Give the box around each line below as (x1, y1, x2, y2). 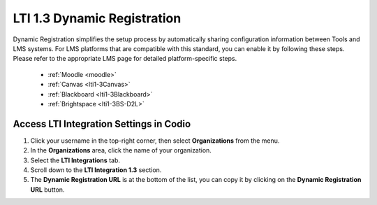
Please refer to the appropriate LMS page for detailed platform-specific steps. (13, 55, 237, 63)
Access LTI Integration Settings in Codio (13, 118, 191, 129)
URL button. (30, 185, 65, 194)
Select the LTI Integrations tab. (30, 156, 120, 164)
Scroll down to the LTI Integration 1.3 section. (30, 165, 162, 174)
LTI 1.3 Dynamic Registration (13, 10, 182, 26)
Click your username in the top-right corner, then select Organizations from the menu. (30, 136, 280, 145)
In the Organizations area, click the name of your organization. (30, 146, 212, 155)
